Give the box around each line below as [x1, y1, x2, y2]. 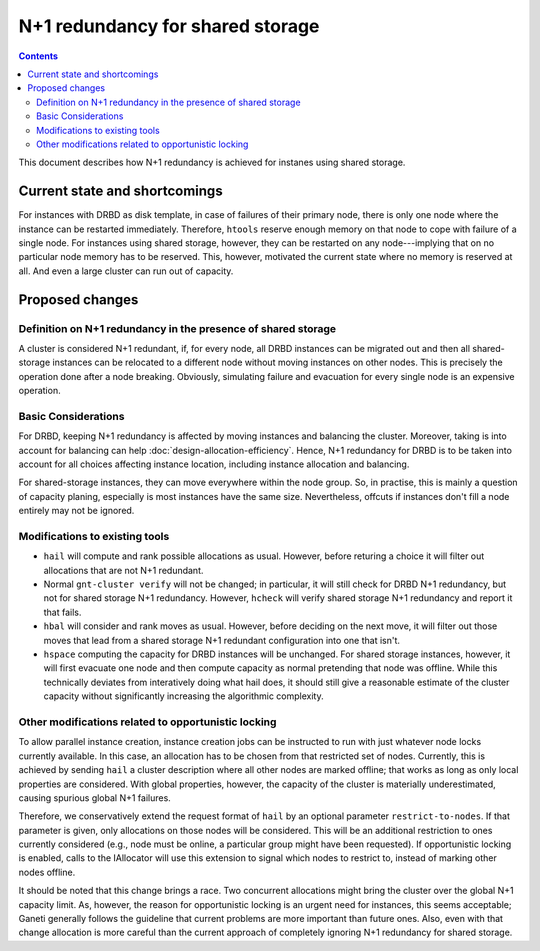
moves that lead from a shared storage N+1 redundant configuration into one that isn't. [43, 634, 400, 646]
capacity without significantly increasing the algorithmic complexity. [43, 690, 324, 702]
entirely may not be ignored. [18, 505, 135, 517]
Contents [18, 50, 59, 62]
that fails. [43, 606, 82, 618]
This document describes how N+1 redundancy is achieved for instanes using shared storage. [18, 156, 406, 169]
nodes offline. [18, 866, 76, 878]
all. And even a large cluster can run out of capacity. [18, 265, 234, 277]
